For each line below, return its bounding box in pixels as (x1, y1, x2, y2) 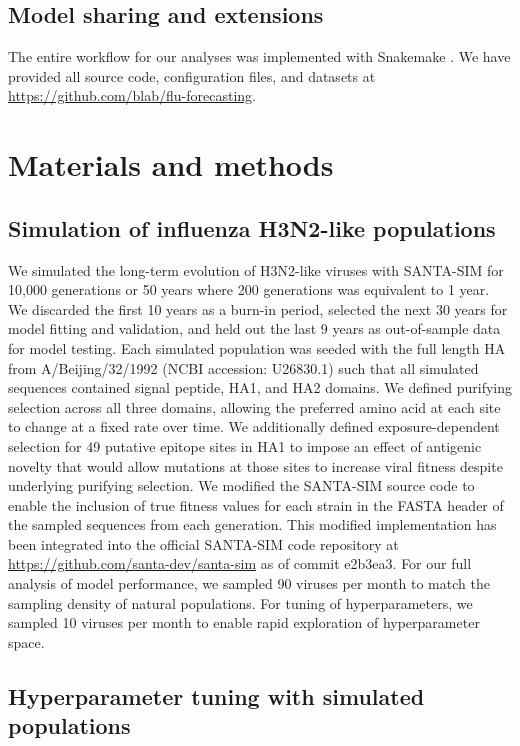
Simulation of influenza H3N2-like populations (8, 212, 496, 243)
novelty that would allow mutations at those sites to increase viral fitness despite (8, 455, 503, 476)
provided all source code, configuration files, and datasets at (8, 65, 376, 86)
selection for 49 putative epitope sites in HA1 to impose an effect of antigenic (8, 435, 482, 456)
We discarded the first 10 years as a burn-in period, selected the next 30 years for (8, 298, 508, 319)
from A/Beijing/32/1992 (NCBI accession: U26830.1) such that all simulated (8, 357, 479, 378)
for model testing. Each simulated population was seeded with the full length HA (8, 337, 506, 358)
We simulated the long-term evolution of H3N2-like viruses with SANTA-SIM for (8, 259, 504, 280)
